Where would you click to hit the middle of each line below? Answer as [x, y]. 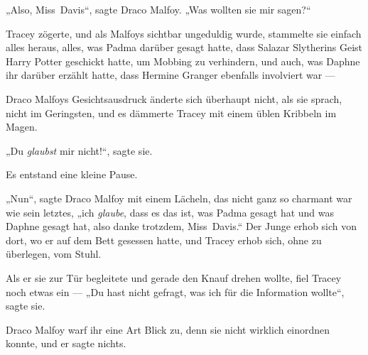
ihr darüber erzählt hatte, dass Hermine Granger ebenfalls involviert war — [171, 75]
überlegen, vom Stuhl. [54, 254]
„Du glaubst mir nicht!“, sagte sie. [79, 150]
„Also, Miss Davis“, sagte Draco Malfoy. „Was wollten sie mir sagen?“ [158, 9]
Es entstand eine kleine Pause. [72, 174]
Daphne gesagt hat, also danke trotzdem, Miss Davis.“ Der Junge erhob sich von [182, 226]
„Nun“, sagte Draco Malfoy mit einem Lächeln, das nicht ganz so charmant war [179, 198]
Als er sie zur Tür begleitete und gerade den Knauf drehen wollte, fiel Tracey [174, 277]
